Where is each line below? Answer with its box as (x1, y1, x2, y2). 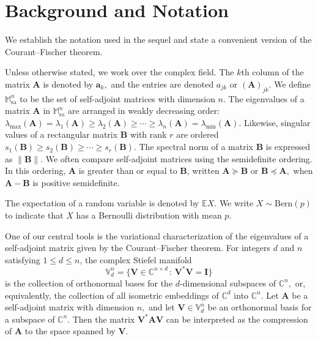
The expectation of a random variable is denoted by (5, 197, 199, 209)
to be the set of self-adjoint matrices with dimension (20, 92, 215, 105)
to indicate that (5, 209, 64, 222)
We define (274, 77, 311, 90)
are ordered (176, 128, 219, 141)
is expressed (265, 140, 310, 153)
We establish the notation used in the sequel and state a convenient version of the (5, 33, 312, 46)
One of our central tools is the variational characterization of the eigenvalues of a (5, 229, 309, 242)
